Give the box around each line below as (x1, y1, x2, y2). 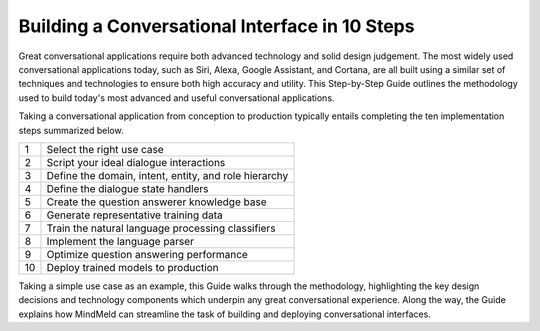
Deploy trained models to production (46, 260, 219, 274)
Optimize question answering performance (46, 247, 249, 261)
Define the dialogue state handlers (46, 181, 209, 195)
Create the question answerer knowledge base (46, 195, 267, 209)
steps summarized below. (18, 124, 124, 136)
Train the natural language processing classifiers (46, 221, 276, 235)
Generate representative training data (46, 208, 224, 222)
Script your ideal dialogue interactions (46, 155, 226, 169)
